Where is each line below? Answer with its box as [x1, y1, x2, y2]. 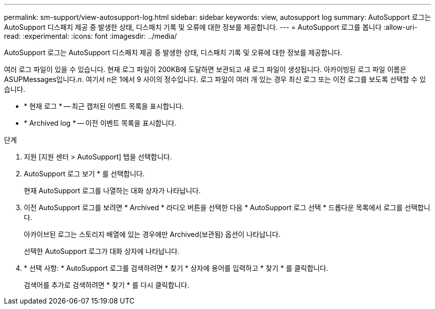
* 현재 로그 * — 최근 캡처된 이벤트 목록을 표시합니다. [24, 102, 184, 110]
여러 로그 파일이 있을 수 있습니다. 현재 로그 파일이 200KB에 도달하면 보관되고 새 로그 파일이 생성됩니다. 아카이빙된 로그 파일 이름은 [4, 65, 407, 74]
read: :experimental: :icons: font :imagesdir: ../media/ [4, 32, 177, 40]
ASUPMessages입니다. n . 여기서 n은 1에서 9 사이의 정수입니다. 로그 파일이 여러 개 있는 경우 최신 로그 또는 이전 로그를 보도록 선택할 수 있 [4, 75, 426, 83]
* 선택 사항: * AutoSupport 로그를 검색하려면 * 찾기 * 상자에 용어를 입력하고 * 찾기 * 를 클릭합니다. [24, 264, 328, 272]
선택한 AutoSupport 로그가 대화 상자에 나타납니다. [24, 247, 180, 255]
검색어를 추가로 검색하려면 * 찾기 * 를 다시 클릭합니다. [24, 281, 189, 289]
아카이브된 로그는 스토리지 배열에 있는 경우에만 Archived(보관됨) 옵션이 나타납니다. [24, 230, 281, 238]
